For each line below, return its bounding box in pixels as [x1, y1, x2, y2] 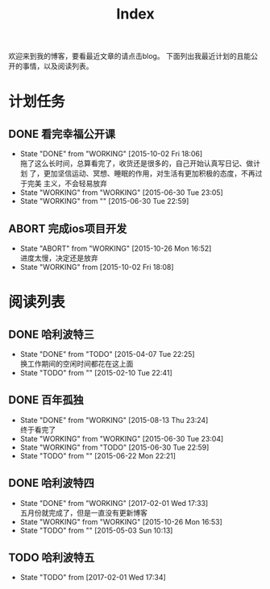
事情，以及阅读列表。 [22, 61, 93, 71]
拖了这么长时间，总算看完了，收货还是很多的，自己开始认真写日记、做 [19, 159, 254, 168]
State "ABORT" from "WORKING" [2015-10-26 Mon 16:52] [19, 243, 212, 253]
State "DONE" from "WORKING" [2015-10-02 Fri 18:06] [19, 149, 203, 159]
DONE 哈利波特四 [8, 476, 95, 490]
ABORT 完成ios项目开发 [8, 222, 127, 235]
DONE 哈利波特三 [8, 327, 95, 341]
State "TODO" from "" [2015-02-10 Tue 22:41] [19, 368, 172, 377]
